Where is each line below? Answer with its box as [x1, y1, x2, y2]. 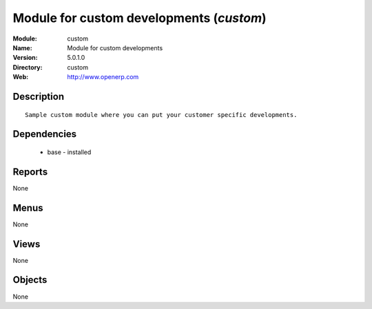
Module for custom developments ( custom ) [12, 10, 267, 25]
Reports [12, 166, 48, 178]
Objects [12, 274, 48, 286]
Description [12, 90, 65, 103]
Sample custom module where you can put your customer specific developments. [25, 111, 298, 118]
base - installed [47, 148, 92, 156]
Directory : [12, 63, 43, 72]
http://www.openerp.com [67, 73, 139, 81]
